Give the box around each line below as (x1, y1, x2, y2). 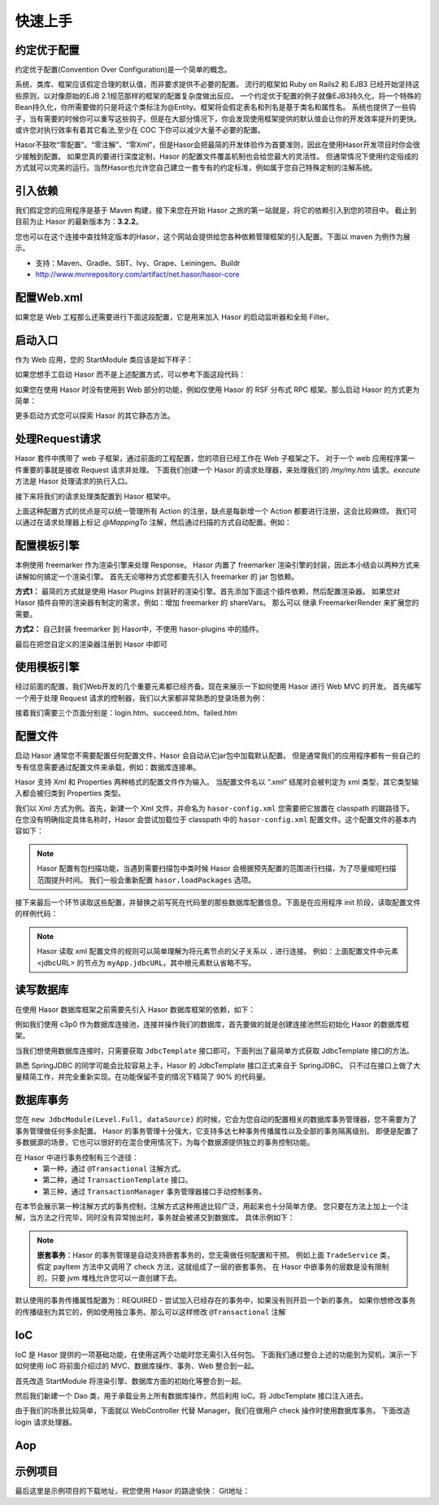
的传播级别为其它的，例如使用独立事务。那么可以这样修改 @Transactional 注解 (15, 1307, 286, 1316)
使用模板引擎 (15, 660, 80, 674)
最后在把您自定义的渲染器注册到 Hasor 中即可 (15, 639, 168, 649)
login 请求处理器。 (15, 1417, 76, 1427)
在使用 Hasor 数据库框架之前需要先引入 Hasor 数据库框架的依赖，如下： (15, 1004, 256, 1014)
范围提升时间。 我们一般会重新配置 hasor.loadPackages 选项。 (37, 875, 256, 885)
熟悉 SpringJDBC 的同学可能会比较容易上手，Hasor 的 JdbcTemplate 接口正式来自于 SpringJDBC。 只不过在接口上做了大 (15, 1061, 421, 1071)
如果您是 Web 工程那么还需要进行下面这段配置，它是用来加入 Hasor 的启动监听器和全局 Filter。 (15, 311, 333, 321)
